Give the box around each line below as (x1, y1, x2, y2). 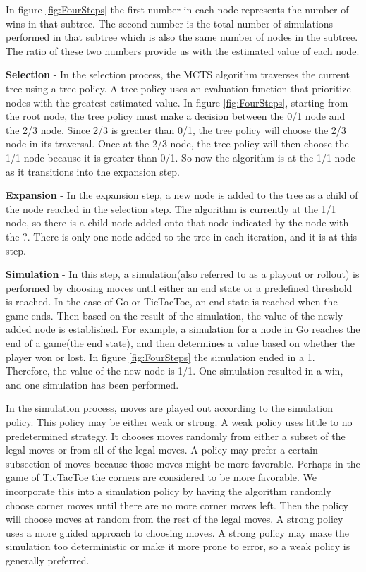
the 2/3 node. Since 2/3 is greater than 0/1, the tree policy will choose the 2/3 (6, 122, 346, 137)
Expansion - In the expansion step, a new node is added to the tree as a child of (6, 188, 358, 202)
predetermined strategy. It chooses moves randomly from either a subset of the (6, 428, 346, 443)
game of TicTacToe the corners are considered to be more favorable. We (6, 470, 317, 485)
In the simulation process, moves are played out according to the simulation (6, 401, 334, 415)
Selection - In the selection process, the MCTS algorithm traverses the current (6, 67, 350, 82)
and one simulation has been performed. (6, 377, 179, 391)
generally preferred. (6, 552, 90, 567)
